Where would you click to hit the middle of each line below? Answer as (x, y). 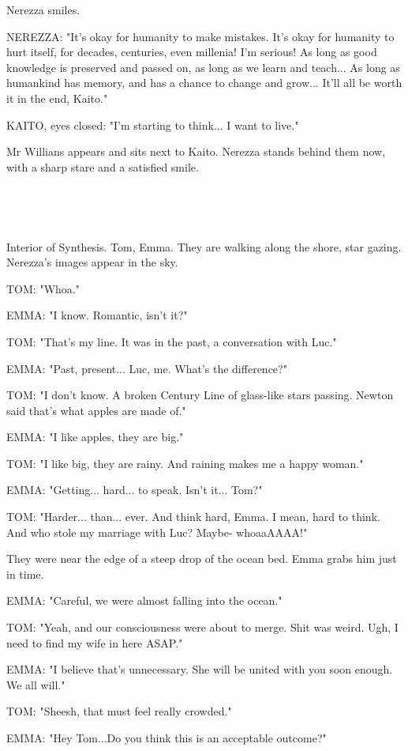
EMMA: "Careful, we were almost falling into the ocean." (144, 600)
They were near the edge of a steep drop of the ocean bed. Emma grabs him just (202, 559)
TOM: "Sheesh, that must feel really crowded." (119, 711)
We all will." (36, 684)
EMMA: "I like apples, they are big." (95, 437)
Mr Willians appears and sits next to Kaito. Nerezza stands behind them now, (196, 151)
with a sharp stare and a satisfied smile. (103, 166)
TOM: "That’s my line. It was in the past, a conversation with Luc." (172, 341)
